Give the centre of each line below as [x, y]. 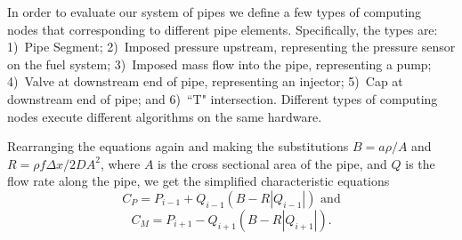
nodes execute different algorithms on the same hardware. [165, 116]
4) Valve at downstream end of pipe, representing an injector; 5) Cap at [205, 81]
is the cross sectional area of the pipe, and [272, 163]
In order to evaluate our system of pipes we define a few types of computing [215, 12]
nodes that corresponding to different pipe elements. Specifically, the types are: [223, 29]
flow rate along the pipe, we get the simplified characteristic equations [199, 181]
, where [120, 163]
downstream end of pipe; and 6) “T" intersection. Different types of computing [223, 98]
